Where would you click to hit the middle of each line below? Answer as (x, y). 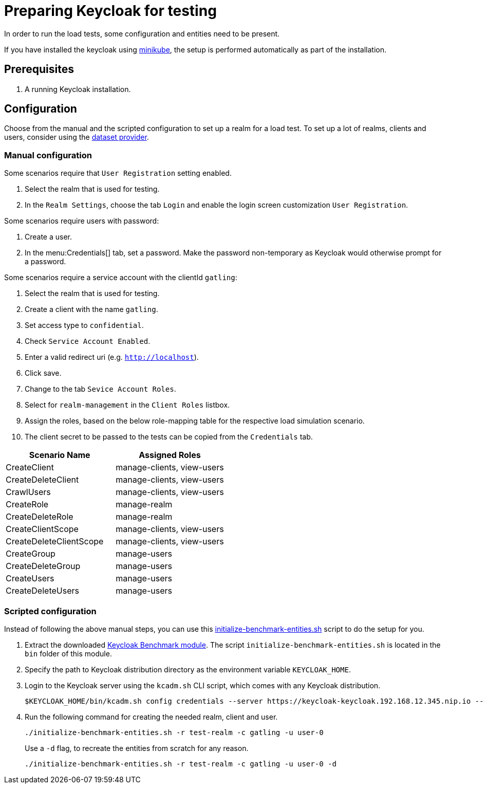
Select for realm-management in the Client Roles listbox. (127, 405)
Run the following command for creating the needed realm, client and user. (151, 717)
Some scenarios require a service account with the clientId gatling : (121, 278)
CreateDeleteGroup (43, 566)
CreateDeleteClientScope (55, 542)
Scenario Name (60, 455)
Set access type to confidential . (84, 325)
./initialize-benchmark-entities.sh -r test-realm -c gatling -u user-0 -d (181, 764)
